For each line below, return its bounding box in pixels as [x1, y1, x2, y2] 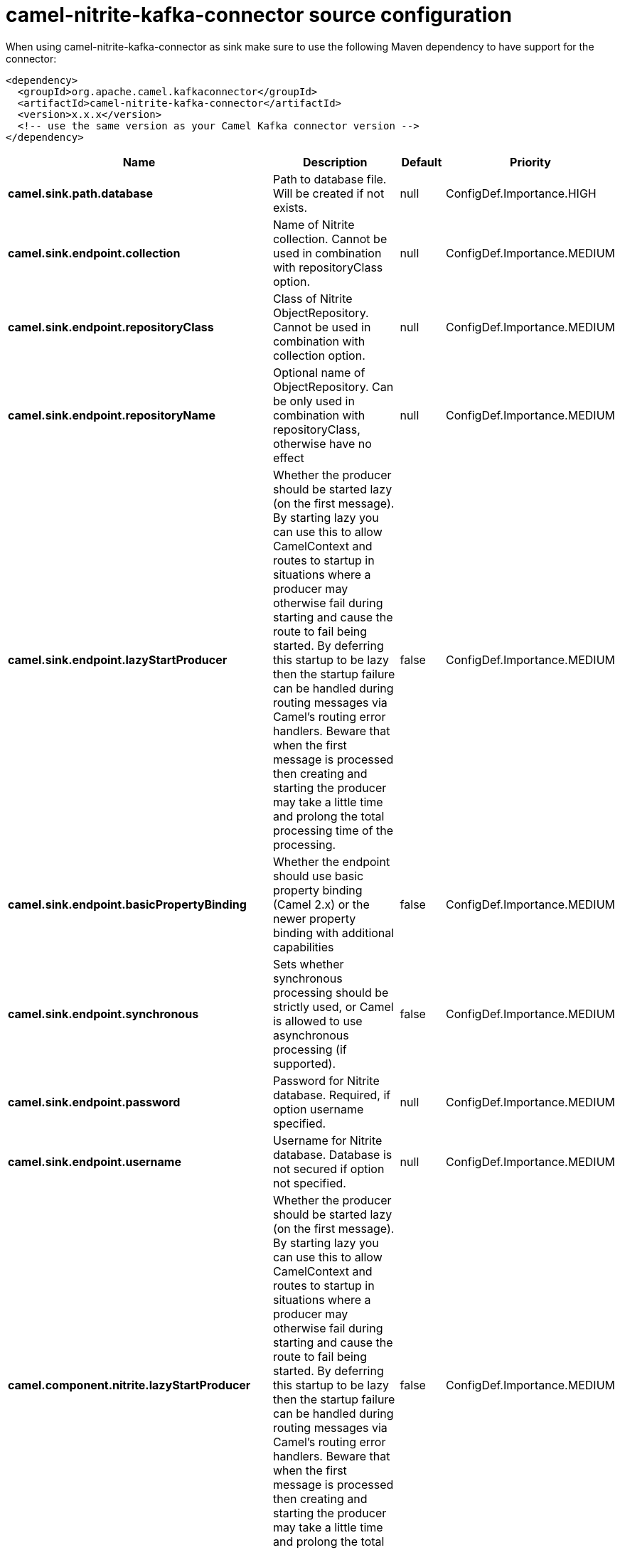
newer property [272, 911, 356, 926]
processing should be [272, 985, 389, 1000]
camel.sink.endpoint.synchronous [8, 1006, 199, 1021]
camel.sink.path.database [8, 186, 153, 201]
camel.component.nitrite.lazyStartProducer [8, 1377, 251, 1392]
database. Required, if [272, 1087, 391, 1102]
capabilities [272, 939, 334, 954]
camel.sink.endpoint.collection [8, 245, 181, 260]
